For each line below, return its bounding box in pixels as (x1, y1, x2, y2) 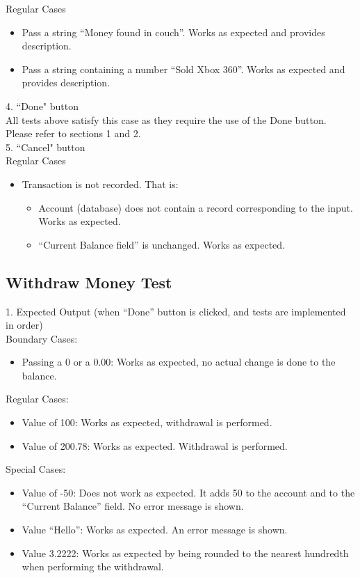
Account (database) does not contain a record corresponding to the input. (38, 200, 353, 214)
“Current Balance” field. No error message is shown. (22, 499, 244, 513)
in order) (6, 318, 43, 332)
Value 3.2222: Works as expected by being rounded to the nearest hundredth (22, 545, 349, 560)
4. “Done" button (6, 98, 79, 113)
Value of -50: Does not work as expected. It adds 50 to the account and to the (22, 485, 355, 499)
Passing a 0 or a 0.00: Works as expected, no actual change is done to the (22, 354, 336, 369)
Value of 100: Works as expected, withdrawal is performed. (22, 415, 272, 430)
